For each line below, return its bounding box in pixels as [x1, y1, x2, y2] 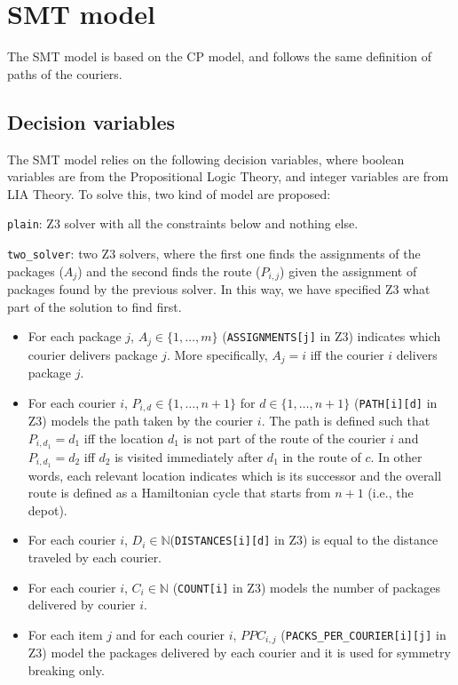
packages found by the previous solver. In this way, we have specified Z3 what [7, 280, 430, 299]
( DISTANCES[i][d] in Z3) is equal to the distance [170, 530, 438, 549]
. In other [370, 447, 422, 466]
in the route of [282, 447, 361, 466]
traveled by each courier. [28, 547, 162, 566]
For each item [28, 625, 103, 643]
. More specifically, [166, 345, 268, 363]
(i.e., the [367, 483, 414, 502]
